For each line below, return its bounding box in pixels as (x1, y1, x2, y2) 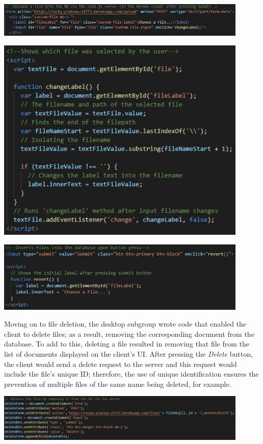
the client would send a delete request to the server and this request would (4, 358, 237, 369)
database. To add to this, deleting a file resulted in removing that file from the (4, 338, 250, 349)
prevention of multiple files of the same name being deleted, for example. (4, 378, 231, 389)
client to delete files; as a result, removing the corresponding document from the (4, 328, 254, 339)
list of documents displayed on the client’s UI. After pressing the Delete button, (4, 349, 253, 359)
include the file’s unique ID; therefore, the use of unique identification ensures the (4, 368, 259, 379)
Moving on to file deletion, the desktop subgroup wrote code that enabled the (4, 318, 247, 329)
